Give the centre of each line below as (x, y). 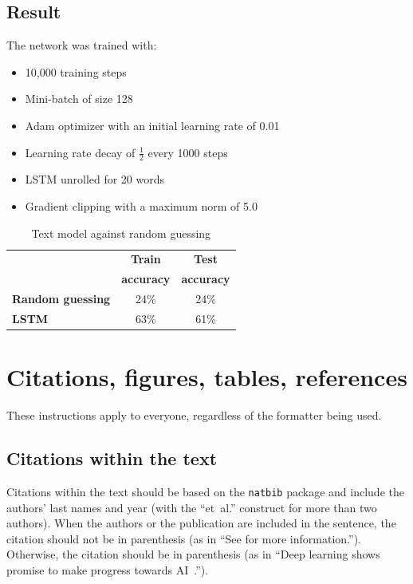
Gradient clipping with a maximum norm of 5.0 (141, 206)
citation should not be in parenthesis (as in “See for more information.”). (184, 538)
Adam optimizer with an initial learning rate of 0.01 (152, 125)
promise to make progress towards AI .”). (108, 570)
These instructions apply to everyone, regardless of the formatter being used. (194, 415)
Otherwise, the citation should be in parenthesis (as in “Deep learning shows (193, 554)
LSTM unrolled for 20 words (95, 179)
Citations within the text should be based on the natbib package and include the (205, 491)
